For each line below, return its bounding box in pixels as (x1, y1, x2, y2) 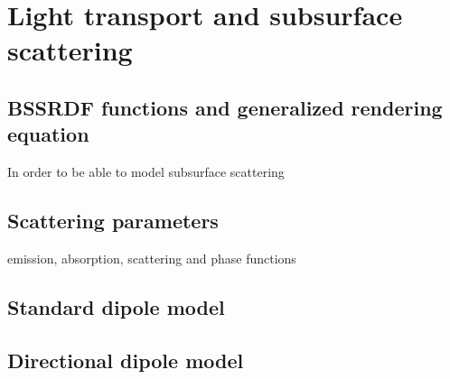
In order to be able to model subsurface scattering (7, 162, 285, 181)
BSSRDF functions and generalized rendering (7, 93, 443, 121)
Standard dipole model (7, 292, 225, 320)
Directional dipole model (7, 346, 244, 374)
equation (7, 120, 89, 148)
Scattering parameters (7, 207, 219, 235)
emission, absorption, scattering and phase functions (7, 248, 296, 267)
